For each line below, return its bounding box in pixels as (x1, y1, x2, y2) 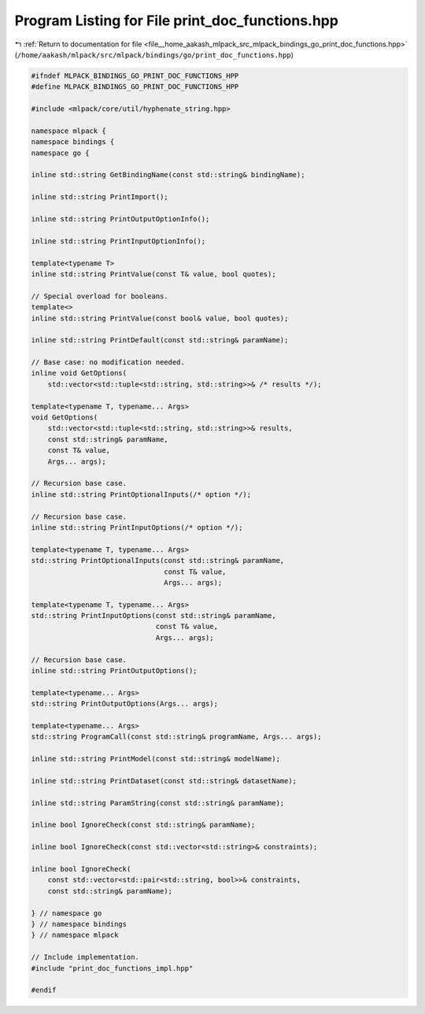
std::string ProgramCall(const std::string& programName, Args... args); (31, 732, 322, 742)
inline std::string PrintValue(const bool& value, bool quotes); (31, 313, 289, 323)
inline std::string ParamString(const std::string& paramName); (31, 798, 285, 807)
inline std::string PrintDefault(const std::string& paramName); (31, 335, 289, 345)
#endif (31, 986, 57, 995)
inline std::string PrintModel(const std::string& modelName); (31, 754, 281, 764)
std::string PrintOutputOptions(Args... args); (31, 699, 218, 709)
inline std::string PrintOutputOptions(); (31, 666, 198, 675)
